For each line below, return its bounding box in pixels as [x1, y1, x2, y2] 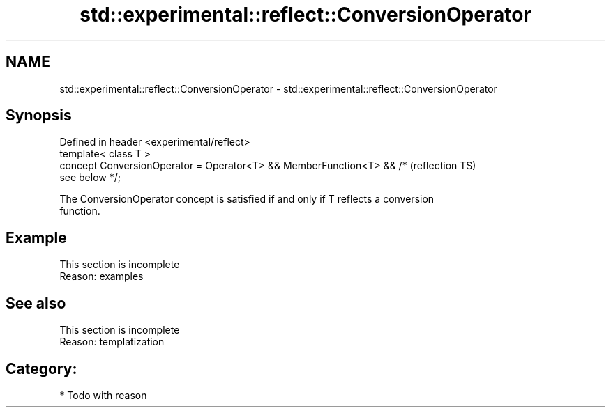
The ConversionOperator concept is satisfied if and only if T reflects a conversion [59, 193, 435, 205]
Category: [6, 359, 77, 377]
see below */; [59, 171, 121, 184]
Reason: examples [59, 270, 144, 283]
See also [6, 294, 66, 312]
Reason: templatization [59, 336, 165, 348]
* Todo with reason [59, 389, 147, 401]
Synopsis [6, 107, 72, 125]
